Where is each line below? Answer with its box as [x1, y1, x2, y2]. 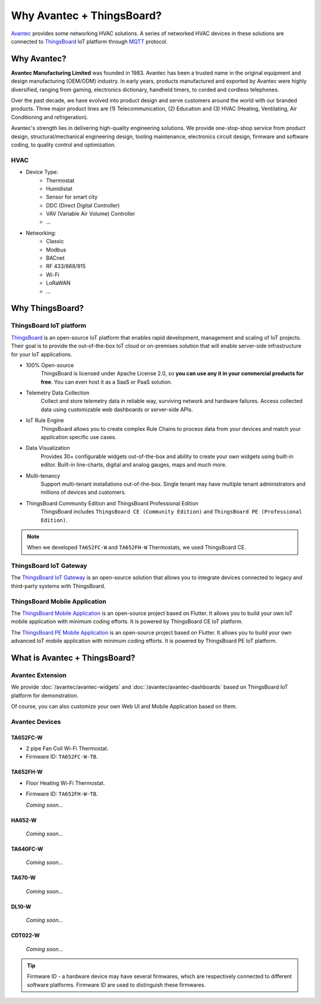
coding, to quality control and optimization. [11, 141, 116, 148]
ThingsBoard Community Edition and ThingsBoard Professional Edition [26, 499, 199, 506]
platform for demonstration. [11, 692, 78, 699]
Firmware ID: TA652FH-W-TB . [26, 790, 98, 798]
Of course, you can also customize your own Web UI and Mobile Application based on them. [11, 703, 237, 710]
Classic [46, 238, 64, 245]
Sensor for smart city [46, 194, 98, 201]
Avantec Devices [11, 717, 61, 726]
